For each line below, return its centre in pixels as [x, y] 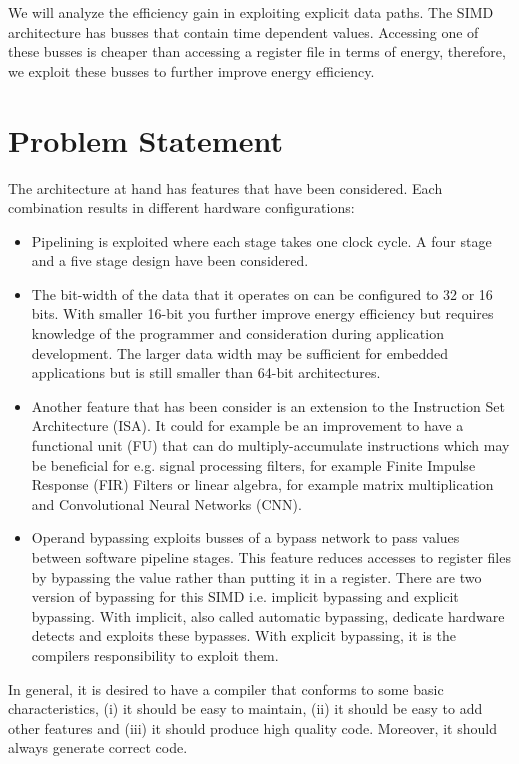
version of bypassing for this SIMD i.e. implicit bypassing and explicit [245, 596]
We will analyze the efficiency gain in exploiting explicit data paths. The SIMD [251, 12]
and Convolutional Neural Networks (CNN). [166, 503]
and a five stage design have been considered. [170, 260]
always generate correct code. [98, 747]
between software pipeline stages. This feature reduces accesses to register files [271, 557]
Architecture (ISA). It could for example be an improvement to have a [247, 425]
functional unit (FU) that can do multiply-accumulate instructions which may [270, 445]
